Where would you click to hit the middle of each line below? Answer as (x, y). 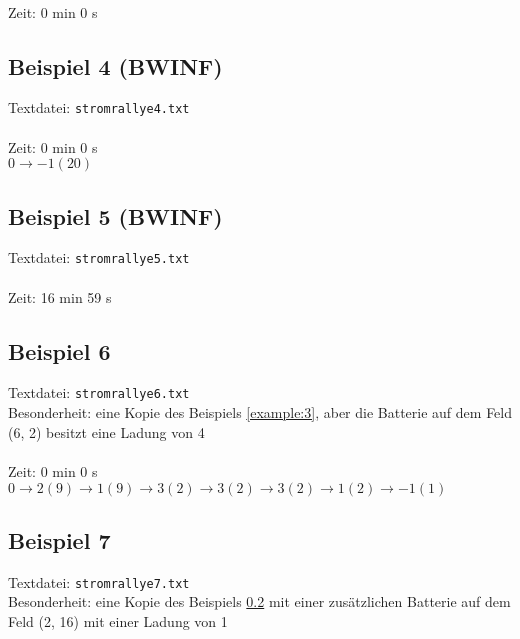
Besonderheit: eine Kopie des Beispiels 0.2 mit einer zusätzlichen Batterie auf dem (259, 601)
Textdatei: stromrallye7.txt (99, 581)
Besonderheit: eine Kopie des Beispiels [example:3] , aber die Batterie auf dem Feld (260, 412)
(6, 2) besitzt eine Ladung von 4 (106, 431)
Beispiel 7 (59, 539)
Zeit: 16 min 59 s (60, 296)
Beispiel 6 (59, 350)
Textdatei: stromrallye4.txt (99, 107)
